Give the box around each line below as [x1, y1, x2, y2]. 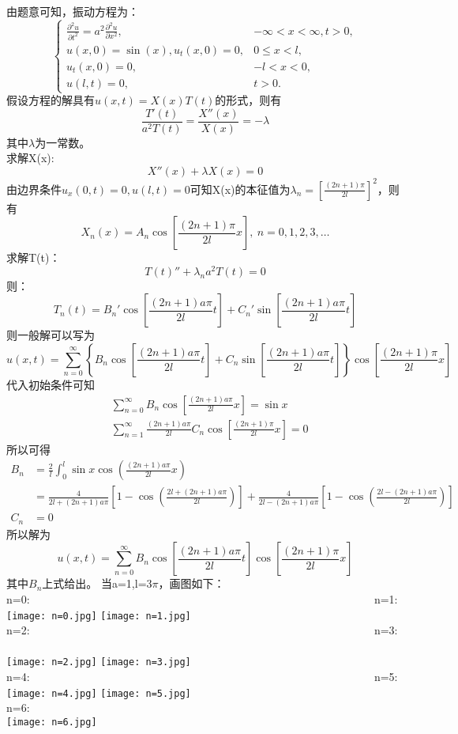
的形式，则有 [215, 92, 282, 108]
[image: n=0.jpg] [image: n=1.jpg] [6, 610, 191, 622]
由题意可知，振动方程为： [6, 3, 139, 19]
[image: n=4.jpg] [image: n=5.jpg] [6, 687, 191, 699]
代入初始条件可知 [6, 376, 95, 392]
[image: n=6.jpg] [6, 716, 97, 728]
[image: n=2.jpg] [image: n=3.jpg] [6, 656, 191, 668]
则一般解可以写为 [6, 327, 95, 343]
